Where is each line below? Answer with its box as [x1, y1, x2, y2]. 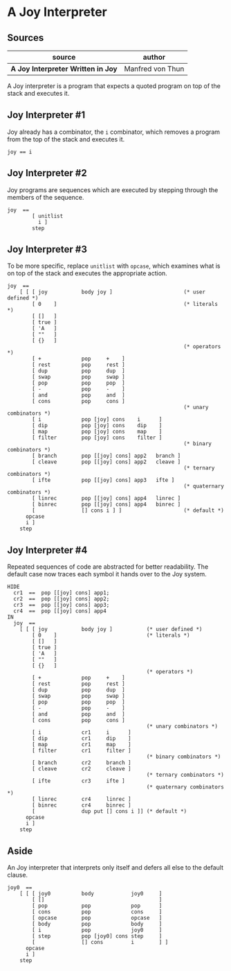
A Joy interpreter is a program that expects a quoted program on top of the [7, 82, 221, 90]
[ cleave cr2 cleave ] [32, 766, 131, 773]
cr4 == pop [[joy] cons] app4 [13, 608, 107, 615]
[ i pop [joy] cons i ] [32, 416, 163, 423]
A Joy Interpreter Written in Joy [10, 64, 118, 74]
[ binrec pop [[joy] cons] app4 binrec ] [32, 501, 181, 508]
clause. [7, 871, 28, 879]
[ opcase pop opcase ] [32, 915, 163, 922]
